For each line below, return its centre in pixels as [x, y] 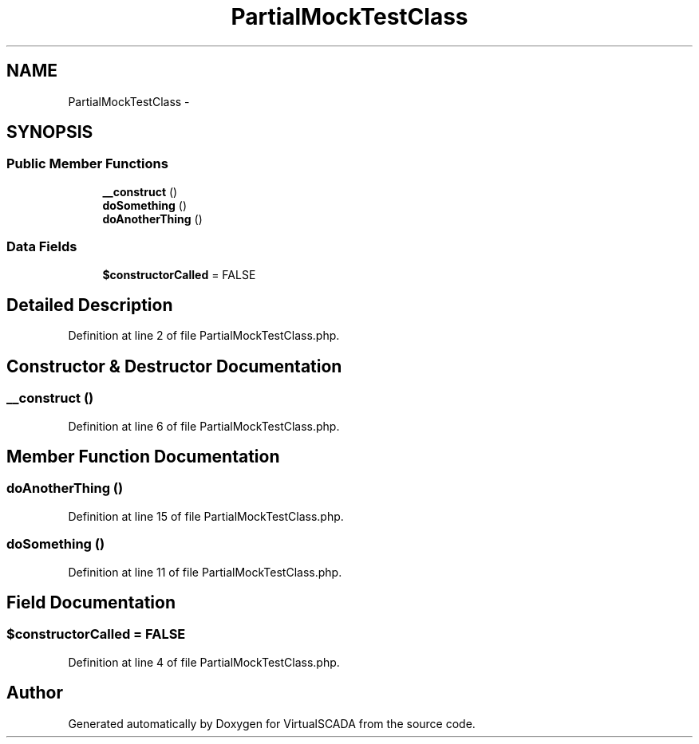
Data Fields [42, 247]
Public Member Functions [87, 164]
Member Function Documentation [143, 457]
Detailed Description [90, 305]
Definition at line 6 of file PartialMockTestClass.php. [204, 426]
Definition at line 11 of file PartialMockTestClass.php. [205, 572]
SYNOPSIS [50, 132]
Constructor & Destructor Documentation [174, 366]
